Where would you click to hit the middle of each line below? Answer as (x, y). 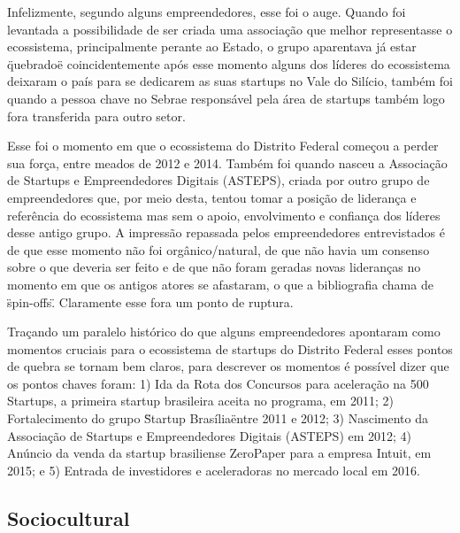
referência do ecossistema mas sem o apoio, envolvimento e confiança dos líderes (224, 215)
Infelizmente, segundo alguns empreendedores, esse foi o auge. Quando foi (207, 12)
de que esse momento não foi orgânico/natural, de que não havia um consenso (218, 249)
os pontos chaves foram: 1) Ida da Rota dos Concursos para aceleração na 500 (218, 383)
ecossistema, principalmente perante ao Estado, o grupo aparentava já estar (212, 46)
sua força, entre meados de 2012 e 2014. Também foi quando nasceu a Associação (227, 162)
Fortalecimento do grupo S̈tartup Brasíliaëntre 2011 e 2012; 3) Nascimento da (218, 418)
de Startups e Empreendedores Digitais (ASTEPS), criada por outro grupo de (218, 180)
